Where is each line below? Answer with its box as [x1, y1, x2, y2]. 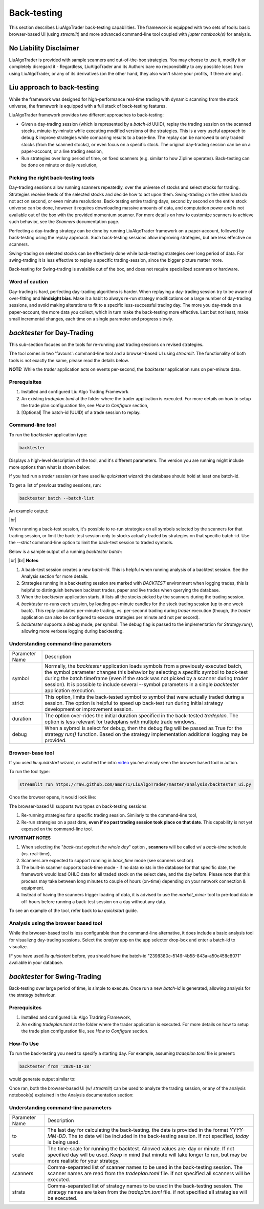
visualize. [9, 944, 28, 950]
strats [12, 1189, 25, 1196]
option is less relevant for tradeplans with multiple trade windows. [44, 718, 196, 725]
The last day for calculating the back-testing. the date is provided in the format [47, 1127, 228, 1134]
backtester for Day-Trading [9, 329, 94, 337]
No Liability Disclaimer [9, 44, 79, 52]
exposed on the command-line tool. [21, 826, 93, 832]
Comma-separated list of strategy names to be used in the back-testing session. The [47, 1183, 243, 1189]
